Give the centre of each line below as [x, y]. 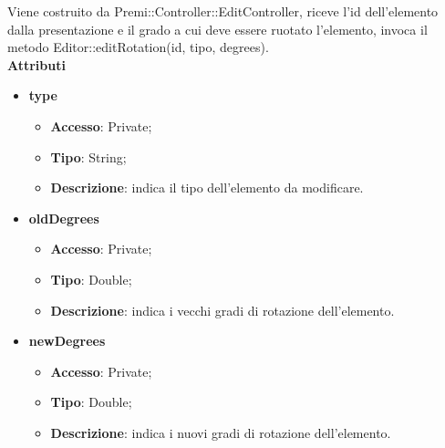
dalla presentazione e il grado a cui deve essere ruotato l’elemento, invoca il [217, 29]
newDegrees [67, 341]
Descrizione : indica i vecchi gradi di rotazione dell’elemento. [222, 310]
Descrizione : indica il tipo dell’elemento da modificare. [207, 188]
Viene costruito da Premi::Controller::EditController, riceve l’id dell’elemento [223, 11]
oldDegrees [64, 218]
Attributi [36, 64]
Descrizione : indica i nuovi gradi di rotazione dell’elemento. [221, 432]
